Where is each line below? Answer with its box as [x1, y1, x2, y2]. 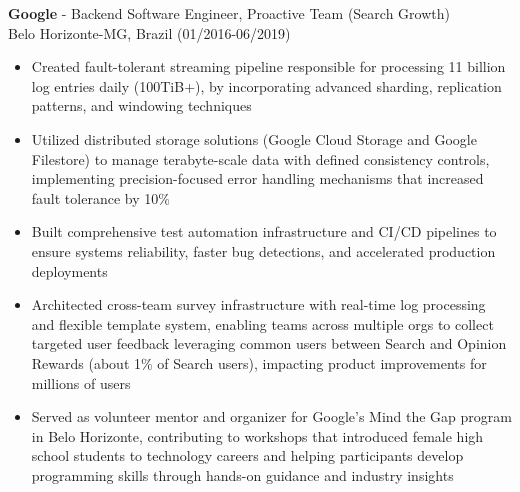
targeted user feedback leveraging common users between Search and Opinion [31, 333, 507, 354]
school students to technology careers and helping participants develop [31, 445, 464, 466]
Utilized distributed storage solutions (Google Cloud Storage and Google [31, 128, 477, 149]
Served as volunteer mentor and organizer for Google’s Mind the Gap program [31, 406, 512, 427]
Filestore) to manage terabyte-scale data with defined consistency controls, [31, 148, 490, 169]
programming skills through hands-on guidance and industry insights [31, 464, 454, 485]
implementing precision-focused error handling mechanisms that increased [31, 168, 484, 189]
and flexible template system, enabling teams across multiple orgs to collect [31, 313, 494, 334]
